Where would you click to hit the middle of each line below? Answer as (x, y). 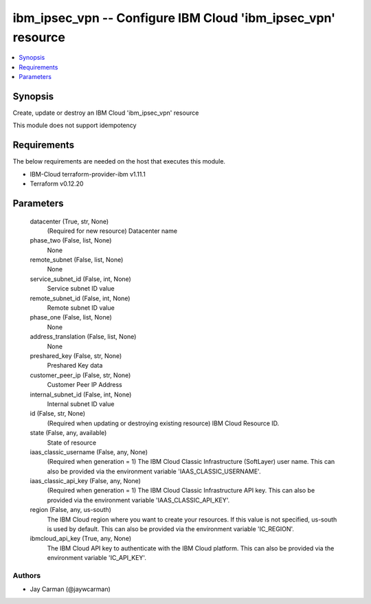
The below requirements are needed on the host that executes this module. (119, 161)
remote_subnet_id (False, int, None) (80, 298)
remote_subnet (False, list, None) (77, 260)
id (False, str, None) (58, 414)
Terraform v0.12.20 (57, 184)
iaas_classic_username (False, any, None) (89, 452)
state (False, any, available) (68, 433)
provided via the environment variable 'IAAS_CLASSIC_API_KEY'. (138, 500)
